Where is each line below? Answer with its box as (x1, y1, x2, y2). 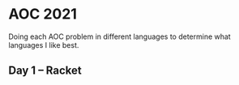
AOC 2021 (8, 5, 77, 23)
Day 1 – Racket (8, 64, 83, 78)
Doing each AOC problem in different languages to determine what (8, 32, 231, 41)
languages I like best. (8, 40, 79, 49)
